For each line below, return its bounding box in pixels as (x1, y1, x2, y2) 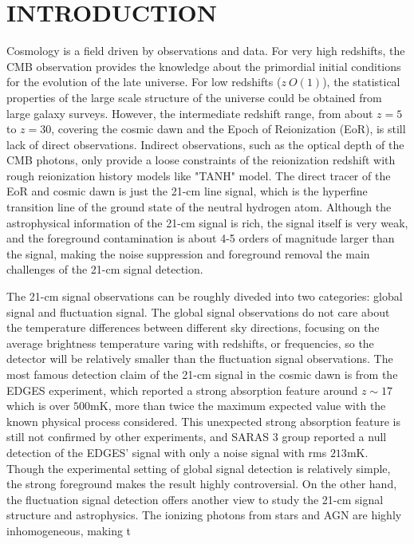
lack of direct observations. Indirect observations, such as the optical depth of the (6, 136, 404, 152)
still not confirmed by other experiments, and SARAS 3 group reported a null (6, 428, 387, 445)
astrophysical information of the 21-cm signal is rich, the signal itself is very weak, (6, 214, 408, 231)
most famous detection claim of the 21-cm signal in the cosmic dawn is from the (6, 366, 398, 382)
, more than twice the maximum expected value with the (108, 397, 386, 414)
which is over (6, 397, 70, 414)
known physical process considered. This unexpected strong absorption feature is (6, 412, 400, 429)
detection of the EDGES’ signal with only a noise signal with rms (6, 443, 327, 460)
